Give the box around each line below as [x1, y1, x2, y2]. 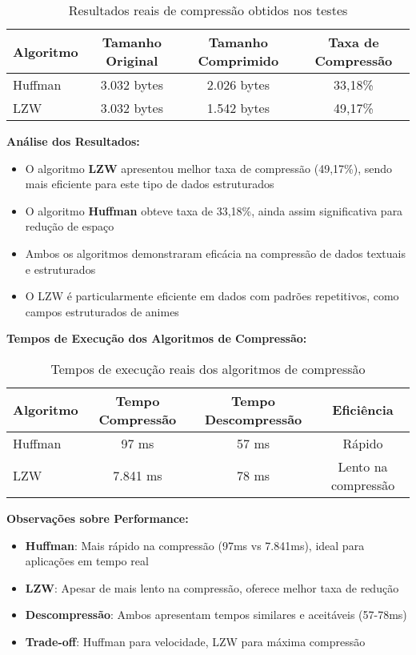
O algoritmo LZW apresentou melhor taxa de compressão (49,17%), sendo [25, 159, 392, 176]
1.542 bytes [206, 98, 270, 117]
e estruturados [25, 260, 96, 277]
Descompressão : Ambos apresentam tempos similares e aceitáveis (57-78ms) [25, 606, 407, 623]
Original [106, 51, 158, 70]
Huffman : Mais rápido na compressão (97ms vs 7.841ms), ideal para [25, 536, 365, 553]
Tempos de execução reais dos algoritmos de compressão [50, 359, 366, 378]
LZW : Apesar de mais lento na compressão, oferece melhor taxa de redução [25, 579, 399, 596]
